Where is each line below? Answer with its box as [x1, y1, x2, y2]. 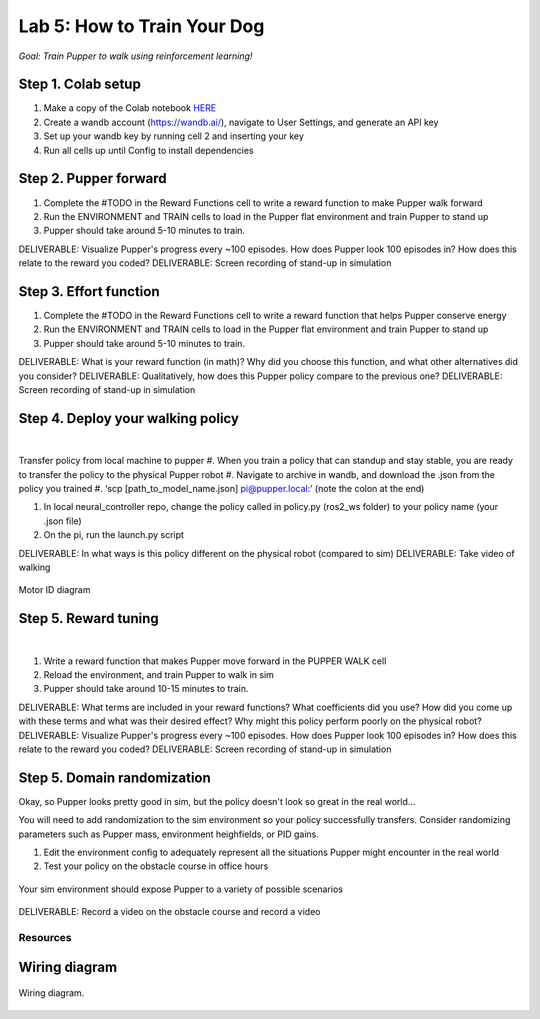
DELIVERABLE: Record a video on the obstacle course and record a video [18, 906, 321, 918]
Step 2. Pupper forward [18, 170, 167, 187]
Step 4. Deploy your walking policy [18, 410, 240, 427]
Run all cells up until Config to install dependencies [43, 144, 254, 156]
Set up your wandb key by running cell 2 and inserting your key [43, 130, 305, 142]
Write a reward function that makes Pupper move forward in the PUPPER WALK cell [43, 655, 387, 667]
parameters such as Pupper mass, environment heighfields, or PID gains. [18, 828, 320, 840]
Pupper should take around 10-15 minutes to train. [43, 683, 249, 695]
